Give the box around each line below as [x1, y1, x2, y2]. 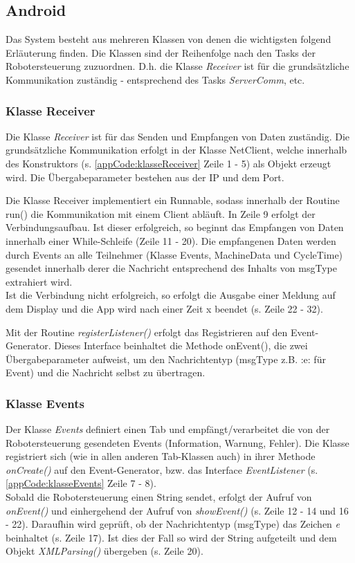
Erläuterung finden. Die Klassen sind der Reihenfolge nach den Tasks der [6, 45, 316, 59]
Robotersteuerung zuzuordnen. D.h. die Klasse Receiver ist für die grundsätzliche [6, 59, 349, 73]
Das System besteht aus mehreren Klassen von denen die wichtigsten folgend [6, 32, 331, 46]
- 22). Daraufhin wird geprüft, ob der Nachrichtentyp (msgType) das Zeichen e [6, 517, 340, 531]
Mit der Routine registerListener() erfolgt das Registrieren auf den [6, 324, 288, 339]
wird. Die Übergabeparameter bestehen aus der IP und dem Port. [6, 169, 284, 184]
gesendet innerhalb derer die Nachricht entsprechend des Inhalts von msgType [6, 261, 337, 275]
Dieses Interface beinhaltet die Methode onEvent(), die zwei [54, 338, 308, 353]
